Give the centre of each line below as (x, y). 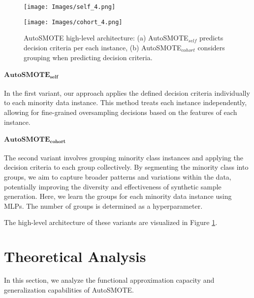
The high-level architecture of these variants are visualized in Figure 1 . (111, 222)
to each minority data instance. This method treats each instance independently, (126, 102)
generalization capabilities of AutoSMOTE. (69, 289)
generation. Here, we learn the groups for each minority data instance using (118, 196)
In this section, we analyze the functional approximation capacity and (109, 280)
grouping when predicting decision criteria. (88, 57)
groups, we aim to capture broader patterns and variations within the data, (118, 176)
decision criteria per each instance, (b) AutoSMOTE (103, 47)
